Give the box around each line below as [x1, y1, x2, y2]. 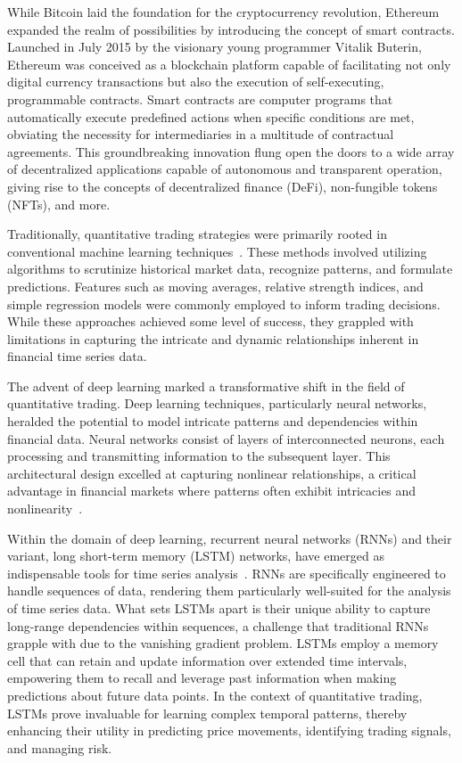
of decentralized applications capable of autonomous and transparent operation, [7, 160, 442, 178]
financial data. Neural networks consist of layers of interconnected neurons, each [7, 429, 445, 447]
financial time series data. [7, 347, 147, 365]
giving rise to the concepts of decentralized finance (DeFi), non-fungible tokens [7, 176, 438, 195]
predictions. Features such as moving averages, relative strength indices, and [7, 276, 424, 295]
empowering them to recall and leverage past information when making [7, 669, 397, 687]
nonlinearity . [7, 499, 83, 518]
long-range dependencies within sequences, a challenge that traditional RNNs [7, 616, 429, 635]
